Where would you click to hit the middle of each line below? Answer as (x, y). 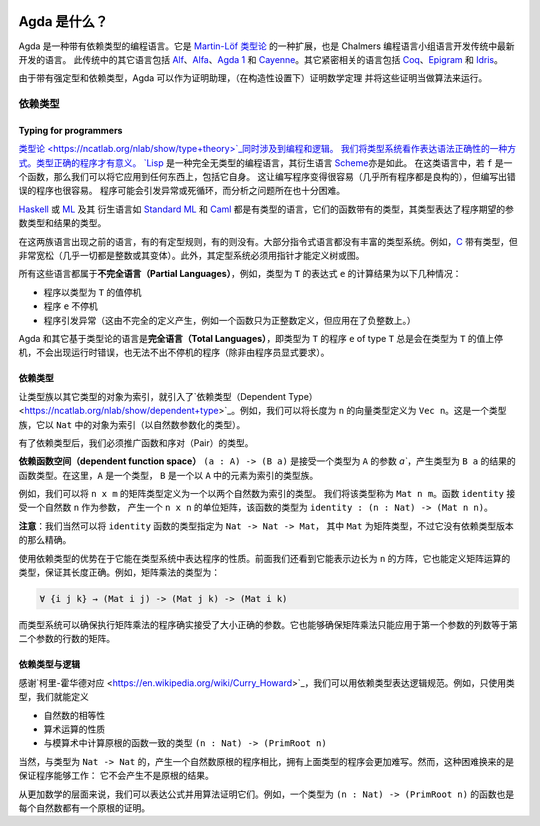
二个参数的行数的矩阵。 (66, 639)
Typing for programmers (70, 130)
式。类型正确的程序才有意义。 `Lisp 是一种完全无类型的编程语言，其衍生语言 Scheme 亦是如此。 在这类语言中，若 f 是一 (265, 162)
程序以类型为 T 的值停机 (92, 292)
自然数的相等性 (74, 715)
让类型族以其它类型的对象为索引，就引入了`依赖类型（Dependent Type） (168, 396)
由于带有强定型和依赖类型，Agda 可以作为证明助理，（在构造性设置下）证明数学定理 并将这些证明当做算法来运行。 (253, 78)
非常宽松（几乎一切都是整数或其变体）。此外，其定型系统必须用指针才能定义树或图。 (191, 255)
